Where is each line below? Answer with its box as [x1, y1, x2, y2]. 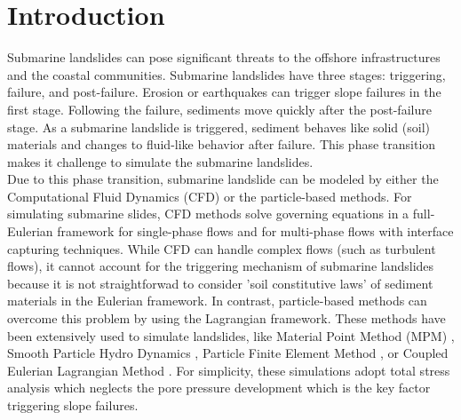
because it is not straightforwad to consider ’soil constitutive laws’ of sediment [7, 273, 433, 292]
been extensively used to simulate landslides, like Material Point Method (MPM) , [7, 326, 455, 345]
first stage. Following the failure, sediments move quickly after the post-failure [7, 99, 432, 118]
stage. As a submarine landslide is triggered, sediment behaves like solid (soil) [7, 117, 430, 136]
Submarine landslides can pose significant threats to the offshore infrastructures [7, 48, 441, 67]
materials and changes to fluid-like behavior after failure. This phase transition [7, 135, 436, 154]
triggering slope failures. [7, 396, 139, 414]
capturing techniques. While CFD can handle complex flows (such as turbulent [7, 239, 436, 258]
